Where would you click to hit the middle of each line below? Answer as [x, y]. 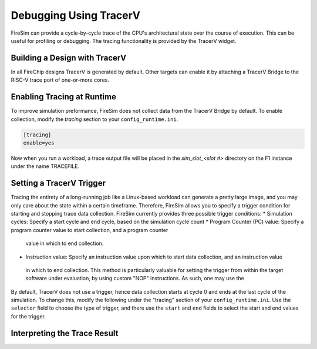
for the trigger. [28, 316]
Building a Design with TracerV [68, 58]
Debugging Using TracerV [76, 15]
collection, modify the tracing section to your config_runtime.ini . [95, 119]
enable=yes [39, 143]
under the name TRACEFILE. [45, 166]
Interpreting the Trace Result [65, 333]
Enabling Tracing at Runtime [64, 97]
